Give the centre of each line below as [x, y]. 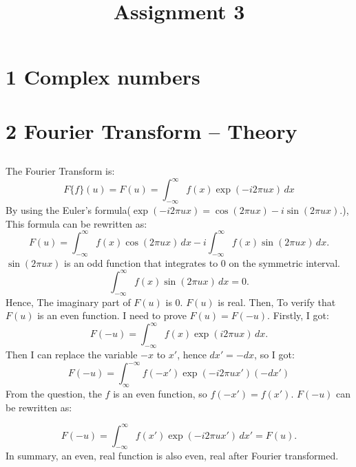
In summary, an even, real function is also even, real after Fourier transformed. [172, 456]
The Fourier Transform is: [60, 171]
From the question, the [54, 393]
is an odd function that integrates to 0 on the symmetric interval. [202, 262]
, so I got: [274, 355]
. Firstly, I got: [298, 315]
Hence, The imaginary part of [68, 302]
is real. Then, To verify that [277, 302]
